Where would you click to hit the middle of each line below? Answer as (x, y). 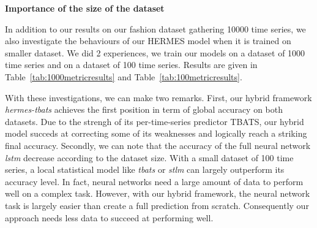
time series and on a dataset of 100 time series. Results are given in (131, 65)
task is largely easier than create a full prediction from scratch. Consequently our (157, 205)
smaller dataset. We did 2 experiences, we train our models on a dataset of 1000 (155, 52)
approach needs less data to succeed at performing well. (109, 217)
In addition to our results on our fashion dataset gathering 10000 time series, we (155, 28)
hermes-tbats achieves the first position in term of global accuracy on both (144, 109)
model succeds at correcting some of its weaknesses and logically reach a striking (156, 133)
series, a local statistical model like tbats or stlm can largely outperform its (145, 169)
